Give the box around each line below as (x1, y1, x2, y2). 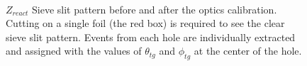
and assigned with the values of (6, 43, 142, 58)
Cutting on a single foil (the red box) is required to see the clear (6, 16, 285, 31)
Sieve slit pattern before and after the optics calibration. (31, 1, 277, 16)
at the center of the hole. (194, 43, 302, 58)
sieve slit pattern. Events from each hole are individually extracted (6, 29, 296, 44)
